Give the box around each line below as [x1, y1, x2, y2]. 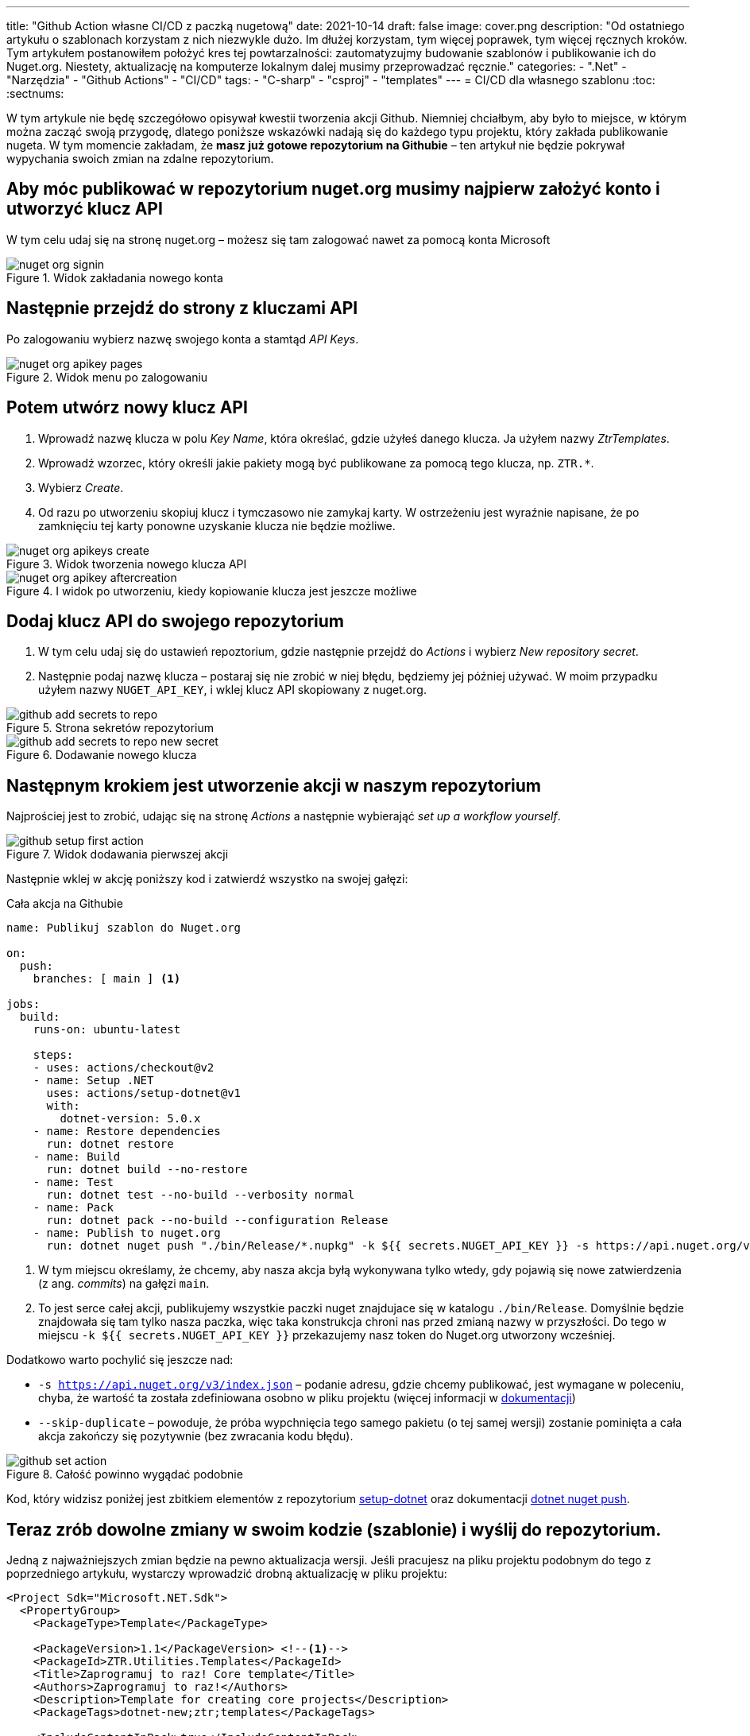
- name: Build [33, 1150, 121, 1164]
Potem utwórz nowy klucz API [6, 397, 248, 418]
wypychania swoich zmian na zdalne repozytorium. [6, 152, 274, 165]
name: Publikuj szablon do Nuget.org [6, 921, 242, 935]
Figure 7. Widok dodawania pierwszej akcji [6, 847, 229, 862]
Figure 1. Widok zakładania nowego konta [6, 270, 223, 285]
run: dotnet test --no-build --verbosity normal [46, 1188, 355, 1202]
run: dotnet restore [46, 1137, 174, 1151]
